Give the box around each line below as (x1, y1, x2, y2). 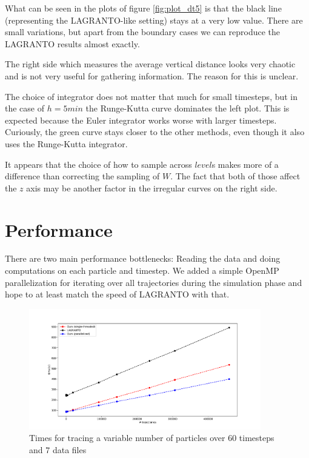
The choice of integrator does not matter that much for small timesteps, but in (5, 90, 298, 102)
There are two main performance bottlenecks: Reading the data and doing (5, 252, 281, 265)
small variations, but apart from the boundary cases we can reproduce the (5, 25, 280, 38)
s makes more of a (211, 158, 279, 170)
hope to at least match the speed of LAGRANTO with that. (5, 288, 230, 300)
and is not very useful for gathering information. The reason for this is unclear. (5, 69, 299, 82)
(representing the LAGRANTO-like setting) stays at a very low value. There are (5, 13, 303, 26)
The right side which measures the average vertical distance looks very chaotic (5, 58, 296, 70)
